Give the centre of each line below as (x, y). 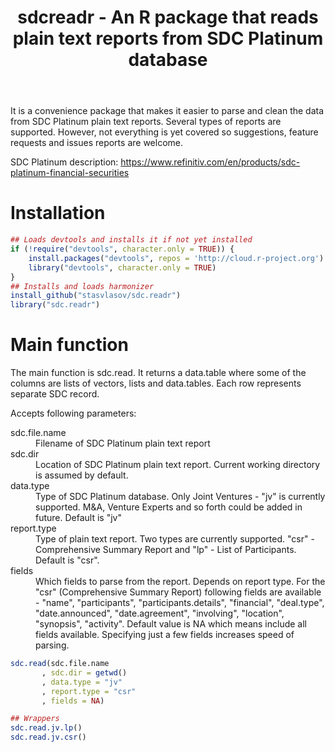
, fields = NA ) (73, 701)
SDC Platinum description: (64, 162)
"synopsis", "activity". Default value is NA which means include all (171, 624)
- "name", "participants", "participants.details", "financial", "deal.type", (180, 603)
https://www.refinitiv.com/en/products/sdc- (210, 162)
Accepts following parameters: (73, 413)
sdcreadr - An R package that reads (168, 17)
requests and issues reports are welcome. (96, 143)
